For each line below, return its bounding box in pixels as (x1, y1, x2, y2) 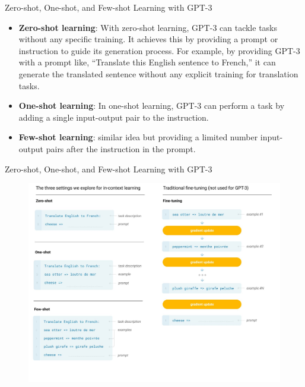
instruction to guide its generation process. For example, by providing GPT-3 (18, 44, 300, 56)
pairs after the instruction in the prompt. (46, 142, 196, 155)
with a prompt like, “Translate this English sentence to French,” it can (18, 56, 276, 68)
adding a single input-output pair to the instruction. (18, 111, 209, 123)
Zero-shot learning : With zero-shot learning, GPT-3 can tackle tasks (18, 21, 278, 33)
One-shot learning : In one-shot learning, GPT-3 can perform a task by (18, 99, 285, 112)
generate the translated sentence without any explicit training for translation (18, 67, 298, 80)
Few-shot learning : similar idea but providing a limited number (18, 131, 258, 143)
